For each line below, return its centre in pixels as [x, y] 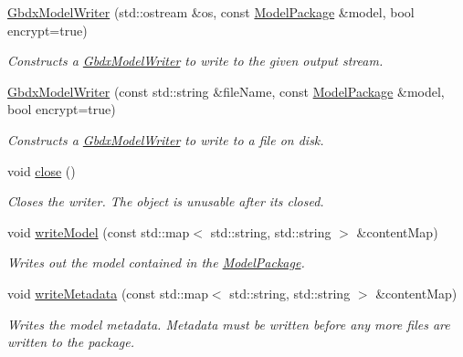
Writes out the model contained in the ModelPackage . [156, 262]
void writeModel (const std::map [99, 231]
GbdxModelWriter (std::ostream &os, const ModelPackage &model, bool [211, 12]
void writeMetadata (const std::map [108, 293]
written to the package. [71, 342]
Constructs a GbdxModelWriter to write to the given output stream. [195, 61]
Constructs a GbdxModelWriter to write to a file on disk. [166, 139]
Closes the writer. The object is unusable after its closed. [166, 201]
